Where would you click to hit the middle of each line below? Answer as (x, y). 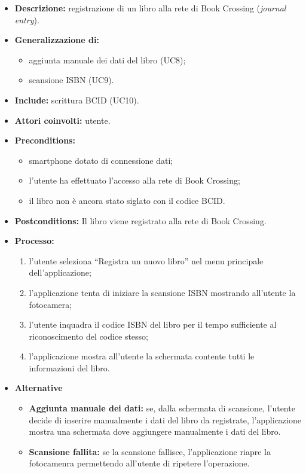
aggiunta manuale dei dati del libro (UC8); (107, 59)
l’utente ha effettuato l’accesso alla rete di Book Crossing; (134, 180)
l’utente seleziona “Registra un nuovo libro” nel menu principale (146, 260)
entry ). (27, 19)
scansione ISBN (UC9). (71, 80)
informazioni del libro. (69, 367)
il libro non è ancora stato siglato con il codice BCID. (127, 200)
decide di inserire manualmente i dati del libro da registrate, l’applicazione (165, 419)
